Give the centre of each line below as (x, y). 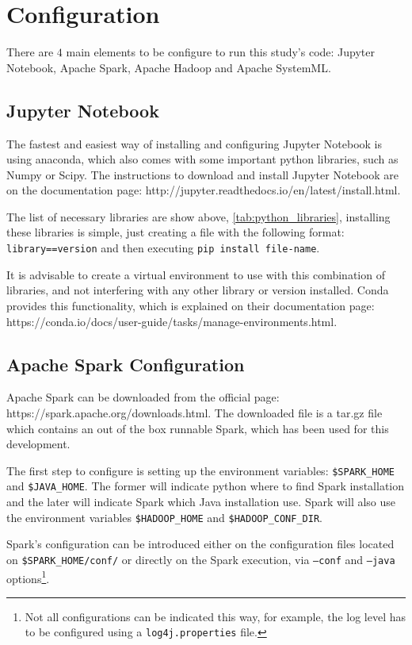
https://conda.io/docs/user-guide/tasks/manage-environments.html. (172, 321)
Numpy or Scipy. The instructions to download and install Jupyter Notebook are (202, 174)
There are (30, 52)
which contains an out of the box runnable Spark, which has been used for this (198, 428)
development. (38, 444)
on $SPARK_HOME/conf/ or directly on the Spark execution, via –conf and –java (201, 559)
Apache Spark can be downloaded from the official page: (143, 397)
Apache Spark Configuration (126, 364)
